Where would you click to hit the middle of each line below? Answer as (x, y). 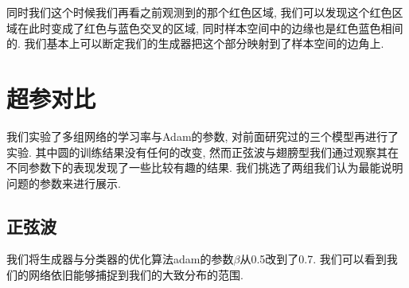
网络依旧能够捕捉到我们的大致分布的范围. (136, 275)
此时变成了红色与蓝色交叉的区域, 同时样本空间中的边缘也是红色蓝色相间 (216, 27)
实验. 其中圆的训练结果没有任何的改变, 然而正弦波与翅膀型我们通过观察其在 (203, 152)
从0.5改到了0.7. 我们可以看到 (313, 259)
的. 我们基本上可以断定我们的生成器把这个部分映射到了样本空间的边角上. (195, 43)
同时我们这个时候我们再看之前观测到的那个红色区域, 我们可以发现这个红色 (199, 12)
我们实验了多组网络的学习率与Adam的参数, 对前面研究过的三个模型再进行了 (203, 136)
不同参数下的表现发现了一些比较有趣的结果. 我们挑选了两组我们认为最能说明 (205, 167)
